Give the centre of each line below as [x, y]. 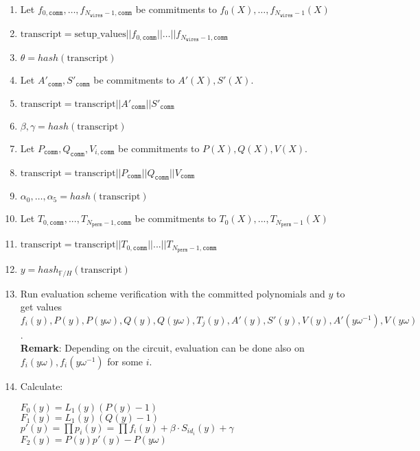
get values [41, 307]
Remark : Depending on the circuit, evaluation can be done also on [162, 348]
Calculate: [42, 386]
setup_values [100, 35]
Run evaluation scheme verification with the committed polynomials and [173, 293]
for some [125, 361]
